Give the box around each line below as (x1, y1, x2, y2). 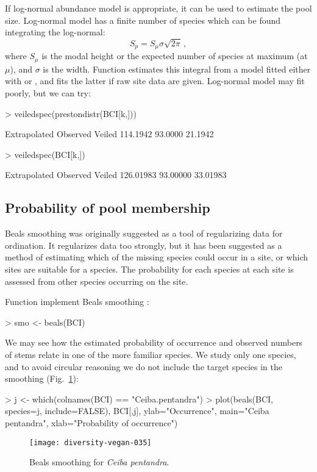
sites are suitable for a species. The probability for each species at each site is (5, 262, 294, 275)
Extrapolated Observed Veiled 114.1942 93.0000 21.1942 (5, 127, 214, 140)
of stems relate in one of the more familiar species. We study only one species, (5, 348, 296, 360)
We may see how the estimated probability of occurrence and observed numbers (5, 336, 303, 349)
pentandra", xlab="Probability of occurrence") (5, 416, 178, 429)
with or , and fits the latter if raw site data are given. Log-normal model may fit (5, 74, 305, 87)
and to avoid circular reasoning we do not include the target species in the (5, 360, 282, 373)
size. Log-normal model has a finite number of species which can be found (5, 13, 281, 26)
